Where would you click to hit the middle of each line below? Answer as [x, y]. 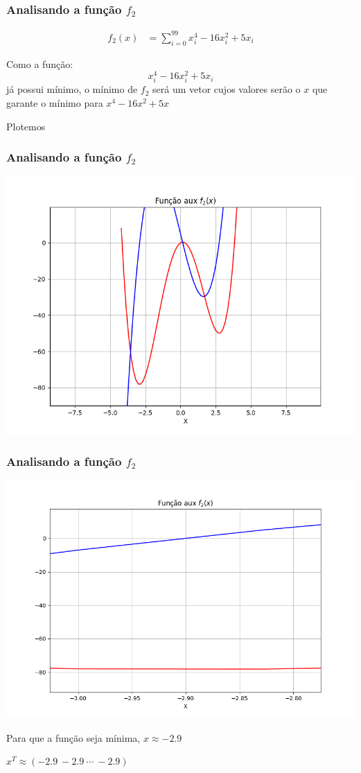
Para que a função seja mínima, [73, 737]
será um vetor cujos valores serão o [227, 89]
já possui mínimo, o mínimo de [72, 89]
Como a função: [40, 63]
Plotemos [26, 126]
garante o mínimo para [55, 102]
